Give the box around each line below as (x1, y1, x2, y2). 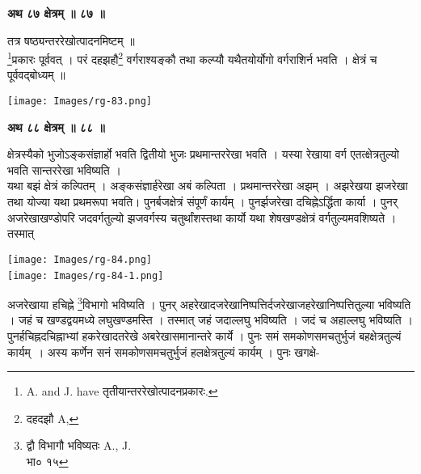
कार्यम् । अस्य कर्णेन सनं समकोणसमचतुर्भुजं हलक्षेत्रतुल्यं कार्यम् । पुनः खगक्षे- (7, 343, 320, 360)
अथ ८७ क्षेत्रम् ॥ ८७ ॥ (7, 5, 105, 21)
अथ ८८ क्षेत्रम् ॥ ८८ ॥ (7, 118, 105, 135)
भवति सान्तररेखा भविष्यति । (7, 161, 121, 178)
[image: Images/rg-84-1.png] (7, 269, 164, 281)
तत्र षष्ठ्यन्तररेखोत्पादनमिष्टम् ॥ (7, 32, 135, 49)
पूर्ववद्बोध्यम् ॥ (7, 66, 65, 83)
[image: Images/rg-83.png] (7, 95, 152, 108)
